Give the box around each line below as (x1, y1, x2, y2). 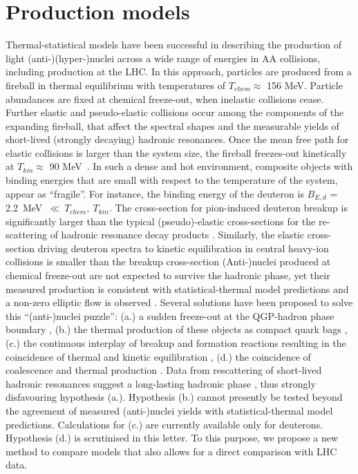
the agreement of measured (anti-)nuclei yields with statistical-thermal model (6, 404, 333, 418)
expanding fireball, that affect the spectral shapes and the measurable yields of (6, 118, 339, 133)
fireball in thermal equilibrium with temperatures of (6, 77, 226, 92)
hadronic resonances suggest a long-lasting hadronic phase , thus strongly (6, 376, 316, 390)
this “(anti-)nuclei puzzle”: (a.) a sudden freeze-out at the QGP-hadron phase (6, 308, 335, 323)
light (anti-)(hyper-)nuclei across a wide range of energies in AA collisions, (6, 50, 321, 65)
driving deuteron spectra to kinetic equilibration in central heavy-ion (37, 240, 329, 255)
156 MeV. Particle (267, 77, 343, 92)
